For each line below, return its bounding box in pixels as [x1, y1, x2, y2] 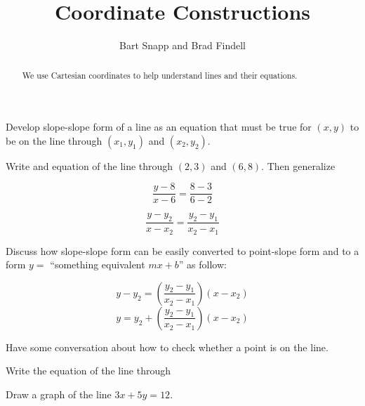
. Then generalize [261, 158, 336, 173]
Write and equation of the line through [6, 158, 173, 173]
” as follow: [178, 257, 227, 272]
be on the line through [6, 133, 102, 148]
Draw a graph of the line [6, 387, 112, 402]
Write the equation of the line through [6, 363, 171, 378]
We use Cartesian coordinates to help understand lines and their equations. [22, 69, 298, 81]
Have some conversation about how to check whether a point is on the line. [6, 339, 328, 354]
